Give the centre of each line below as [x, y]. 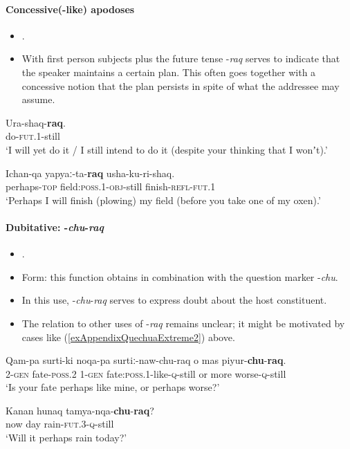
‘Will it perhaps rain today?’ [66, 438]
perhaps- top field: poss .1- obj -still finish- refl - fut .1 [111, 186]
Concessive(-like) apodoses [70, 9]
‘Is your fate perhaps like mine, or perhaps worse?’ [113, 387]
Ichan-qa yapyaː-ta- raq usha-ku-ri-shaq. [90, 173]
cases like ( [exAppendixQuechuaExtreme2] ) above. [128, 337]
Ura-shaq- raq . [36, 122]
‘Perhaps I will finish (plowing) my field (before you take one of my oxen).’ [163, 200]
